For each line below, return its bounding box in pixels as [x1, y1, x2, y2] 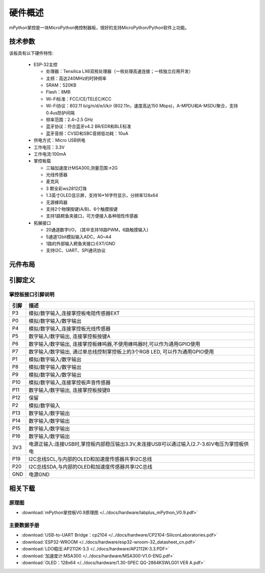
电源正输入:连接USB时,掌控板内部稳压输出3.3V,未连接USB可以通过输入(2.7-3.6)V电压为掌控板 [28, 441, 244, 447]
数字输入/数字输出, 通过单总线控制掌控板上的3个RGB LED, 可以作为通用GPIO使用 [28, 348, 214, 355]
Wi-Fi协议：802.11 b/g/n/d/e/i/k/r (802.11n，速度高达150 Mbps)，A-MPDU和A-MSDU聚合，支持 [46, 103, 238, 109]
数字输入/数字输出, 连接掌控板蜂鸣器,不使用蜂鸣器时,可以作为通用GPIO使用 [28, 340, 201, 347]
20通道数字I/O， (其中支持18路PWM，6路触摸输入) [46, 227, 149, 233]
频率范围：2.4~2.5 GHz [46, 116, 93, 123]
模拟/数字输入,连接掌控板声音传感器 [28, 379, 111, 386]
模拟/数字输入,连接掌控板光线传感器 [28, 325, 111, 332]
